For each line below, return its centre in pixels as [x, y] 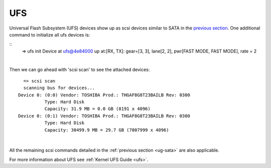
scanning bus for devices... [59, 88]
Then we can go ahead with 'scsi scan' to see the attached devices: [80, 69]
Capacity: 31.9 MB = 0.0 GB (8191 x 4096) [97, 109]
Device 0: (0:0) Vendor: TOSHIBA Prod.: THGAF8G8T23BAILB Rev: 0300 [104, 95]
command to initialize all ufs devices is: [50, 34]
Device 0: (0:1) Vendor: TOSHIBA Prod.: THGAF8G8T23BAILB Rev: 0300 [104, 116]
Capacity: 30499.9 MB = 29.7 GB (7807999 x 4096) [107, 130]
